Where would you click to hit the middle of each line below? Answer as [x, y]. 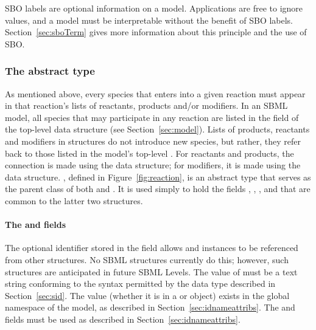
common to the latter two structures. [74, 200]
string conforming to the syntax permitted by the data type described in [140, 284]
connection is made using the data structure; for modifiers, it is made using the [153, 165]
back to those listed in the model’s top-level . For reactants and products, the [149, 153]
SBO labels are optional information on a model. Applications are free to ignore [154, 8]
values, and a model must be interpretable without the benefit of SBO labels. [149, 20]
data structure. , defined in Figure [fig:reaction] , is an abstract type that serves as [158, 177]
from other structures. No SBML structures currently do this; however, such [147, 259]
